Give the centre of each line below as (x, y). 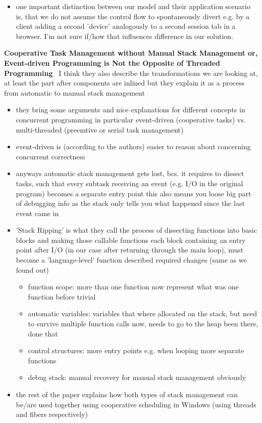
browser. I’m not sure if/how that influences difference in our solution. (125, 36)
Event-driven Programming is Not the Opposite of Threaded (112, 62)
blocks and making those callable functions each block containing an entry (131, 240)
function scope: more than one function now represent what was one (133, 287)
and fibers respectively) (52, 414)
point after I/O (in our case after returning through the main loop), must (130, 250)
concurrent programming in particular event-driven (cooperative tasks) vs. (131, 119)
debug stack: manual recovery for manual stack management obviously (137, 377)
